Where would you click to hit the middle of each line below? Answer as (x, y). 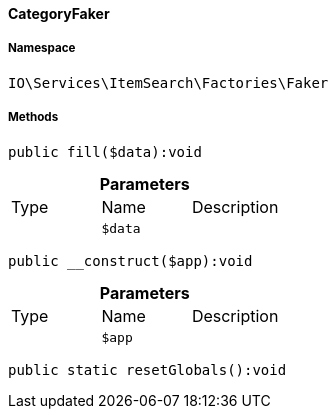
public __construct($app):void (130, 260)
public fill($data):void (105, 151)
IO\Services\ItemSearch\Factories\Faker (168, 82)
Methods (33, 117)
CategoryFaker (59, 13)
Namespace (42, 48)
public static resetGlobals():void (147, 369)
